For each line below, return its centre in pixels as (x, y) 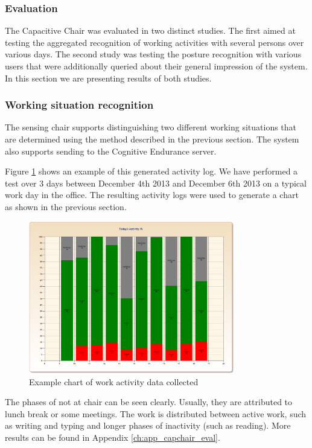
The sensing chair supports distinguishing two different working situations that (151, 127)
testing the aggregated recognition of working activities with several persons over (154, 42)
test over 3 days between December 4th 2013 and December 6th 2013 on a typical (156, 183)
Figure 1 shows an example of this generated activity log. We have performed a (151, 171)
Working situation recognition (79, 105)
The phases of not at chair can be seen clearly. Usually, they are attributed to (149, 402)
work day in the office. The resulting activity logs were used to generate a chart (152, 195)
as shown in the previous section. (66, 206)
